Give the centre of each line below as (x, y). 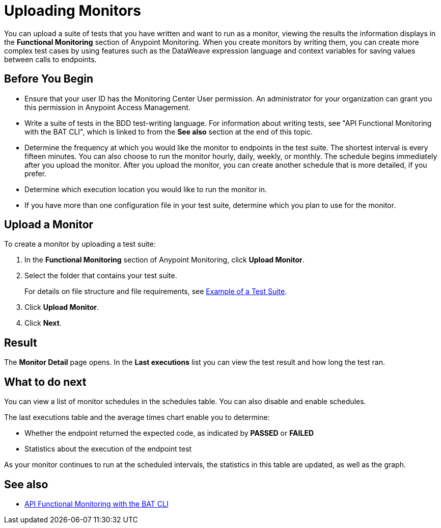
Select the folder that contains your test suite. (101, 276)
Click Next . (43, 323)
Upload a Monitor (49, 225)
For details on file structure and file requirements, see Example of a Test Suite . (156, 292)
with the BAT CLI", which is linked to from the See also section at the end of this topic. (169, 131)
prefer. (36, 173)
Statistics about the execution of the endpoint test (108, 449)
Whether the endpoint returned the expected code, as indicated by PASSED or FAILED (169, 433)
